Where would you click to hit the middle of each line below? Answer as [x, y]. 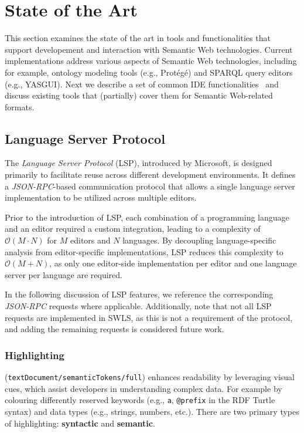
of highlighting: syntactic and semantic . [80, 423]
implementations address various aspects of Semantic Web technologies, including [151, 61]
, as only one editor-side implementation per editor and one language [173, 263]
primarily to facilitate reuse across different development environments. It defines [150, 175]
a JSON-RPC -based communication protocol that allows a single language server [150, 186]
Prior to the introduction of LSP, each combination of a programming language [147, 217]
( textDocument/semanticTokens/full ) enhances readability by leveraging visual [150, 377]
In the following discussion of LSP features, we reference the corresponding [139, 294]
